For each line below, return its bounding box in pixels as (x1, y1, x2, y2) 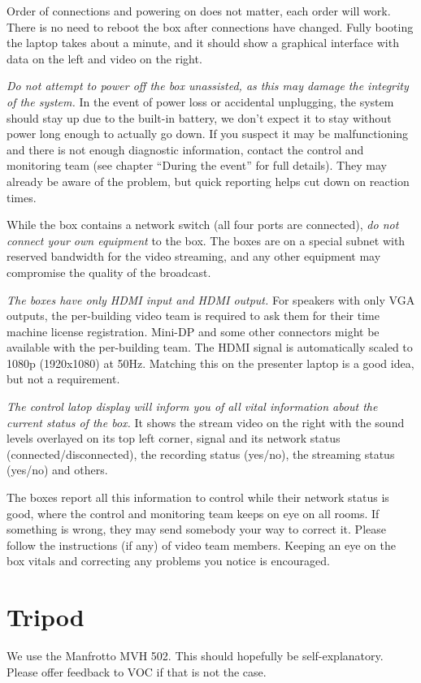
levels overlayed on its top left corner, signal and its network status (7, 430, 341, 447)
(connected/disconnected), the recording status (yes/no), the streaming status (7, 445, 395, 462)
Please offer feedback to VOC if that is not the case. (7, 663, 267, 680)
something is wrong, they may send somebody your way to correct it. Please (7, 521, 386, 538)
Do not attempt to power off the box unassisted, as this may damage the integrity (7, 77, 409, 94)
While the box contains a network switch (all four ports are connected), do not (7, 216, 399, 233)
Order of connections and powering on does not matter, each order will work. (7, 2, 391, 19)
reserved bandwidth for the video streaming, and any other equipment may (7, 248, 381, 265)
